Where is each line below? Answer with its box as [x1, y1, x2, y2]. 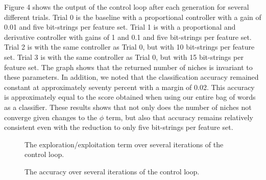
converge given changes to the [4, 111, 98, 122]
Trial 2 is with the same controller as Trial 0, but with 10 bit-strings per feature [4, 41, 255, 52]
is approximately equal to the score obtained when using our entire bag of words [4, 92, 256, 102]
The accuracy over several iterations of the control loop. [25, 166, 200, 176]
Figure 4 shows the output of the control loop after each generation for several [4, 2, 249, 12]
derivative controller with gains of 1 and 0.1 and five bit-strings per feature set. [4, 31, 252, 42]
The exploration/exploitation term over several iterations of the [25, 139, 224, 149]
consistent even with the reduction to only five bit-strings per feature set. [4, 122, 233, 132]
